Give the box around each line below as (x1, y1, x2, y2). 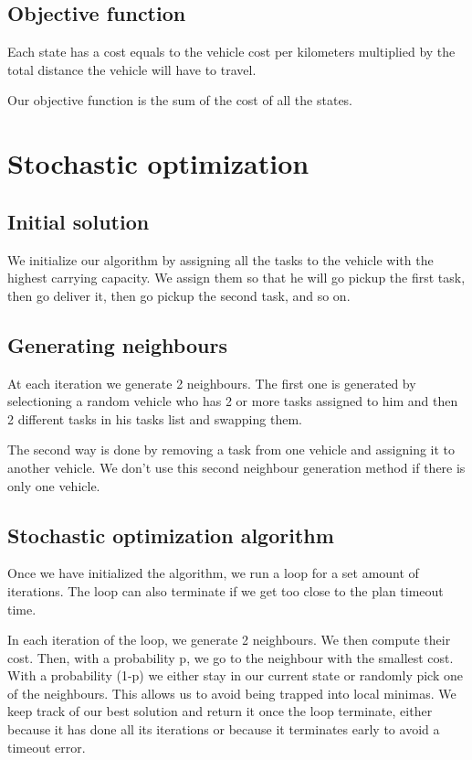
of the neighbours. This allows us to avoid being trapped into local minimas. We (7, 683, 456, 702)
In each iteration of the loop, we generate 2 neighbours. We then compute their (7, 630, 451, 649)
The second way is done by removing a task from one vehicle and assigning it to (7, 440, 456, 459)
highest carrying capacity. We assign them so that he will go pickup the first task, (7, 268, 466, 287)
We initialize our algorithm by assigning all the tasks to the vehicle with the (7, 250, 434, 269)
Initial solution (7, 207, 150, 235)
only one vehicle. (7, 476, 100, 495)
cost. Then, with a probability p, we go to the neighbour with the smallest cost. (7, 648, 454, 667)
